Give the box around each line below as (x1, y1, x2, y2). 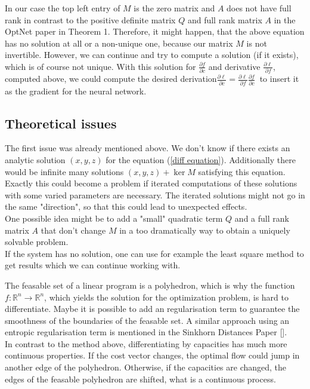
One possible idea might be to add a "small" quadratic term (5, 212, 223, 224)
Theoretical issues (5, 114, 117, 132)
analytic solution (5, 153, 66, 166)
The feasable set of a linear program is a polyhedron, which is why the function (5, 278, 295, 291)
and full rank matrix (187, 13, 262, 26)
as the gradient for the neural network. (5, 84, 147, 97)
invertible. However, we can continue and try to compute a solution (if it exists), (5, 48, 299, 61)
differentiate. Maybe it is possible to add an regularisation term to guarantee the (5, 302, 300, 315)
